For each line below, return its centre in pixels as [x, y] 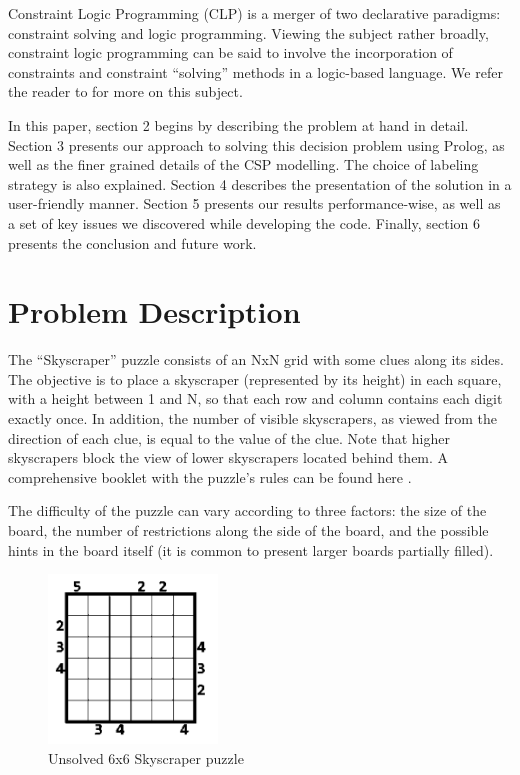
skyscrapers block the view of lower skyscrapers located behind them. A [228, 457]
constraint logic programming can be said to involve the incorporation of [230, 52]
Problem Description [154, 311]
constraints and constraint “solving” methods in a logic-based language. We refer [255, 71]
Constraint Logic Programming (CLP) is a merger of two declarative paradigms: [254, 13]
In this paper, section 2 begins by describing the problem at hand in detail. [238, 124]
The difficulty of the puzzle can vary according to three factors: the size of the [247, 510]
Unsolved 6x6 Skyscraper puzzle [146, 757]
